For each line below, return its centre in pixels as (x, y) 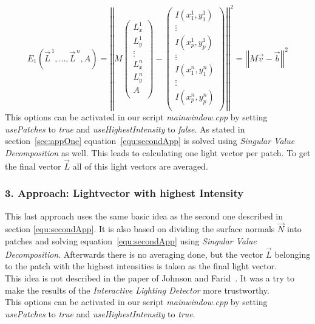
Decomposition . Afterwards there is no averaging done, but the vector (134, 254)
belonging (293, 254)
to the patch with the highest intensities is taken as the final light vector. (141, 266)
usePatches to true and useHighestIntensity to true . (100, 313)
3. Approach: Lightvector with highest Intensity (124, 193)
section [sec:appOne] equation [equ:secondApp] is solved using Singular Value (150, 141)
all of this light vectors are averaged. (140, 166)
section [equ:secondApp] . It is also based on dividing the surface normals (140, 229)
